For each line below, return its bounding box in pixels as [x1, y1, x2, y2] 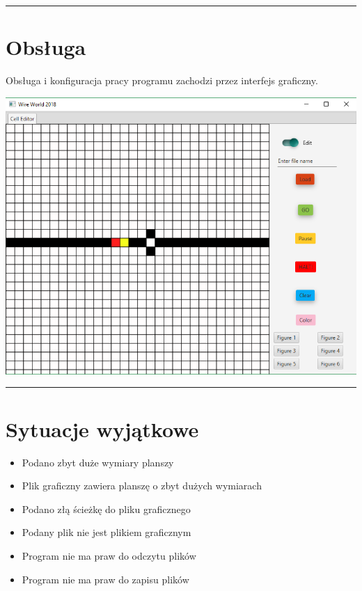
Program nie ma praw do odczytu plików [22, 548, 196, 562]
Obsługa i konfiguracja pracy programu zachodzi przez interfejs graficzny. [6, 73, 318, 88]
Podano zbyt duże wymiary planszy [22, 455, 174, 469]
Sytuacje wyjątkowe [6, 414, 199, 443]
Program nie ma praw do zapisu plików [22, 572, 189, 586]
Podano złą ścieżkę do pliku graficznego [22, 501, 191, 516]
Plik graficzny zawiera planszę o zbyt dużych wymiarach [22, 478, 262, 493]
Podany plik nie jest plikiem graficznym [22, 525, 191, 539]
